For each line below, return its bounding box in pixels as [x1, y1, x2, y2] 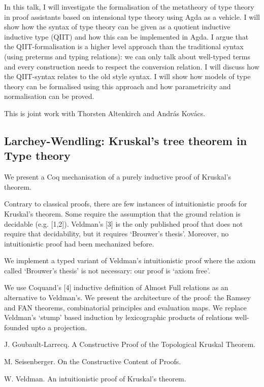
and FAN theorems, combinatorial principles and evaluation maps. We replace [4, 302, 247, 312]
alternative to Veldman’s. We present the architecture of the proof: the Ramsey [4, 292, 251, 303]
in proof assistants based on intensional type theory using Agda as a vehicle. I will [4, 11, 260, 22]
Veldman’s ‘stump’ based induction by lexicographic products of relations [4, 312, 233, 323]
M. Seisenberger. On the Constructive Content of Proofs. [4, 356, 181, 367]
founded [4, 322, 29, 332]
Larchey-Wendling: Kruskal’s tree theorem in [4, 132, 247, 148]
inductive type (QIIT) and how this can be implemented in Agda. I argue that [4, 31, 249, 42]
